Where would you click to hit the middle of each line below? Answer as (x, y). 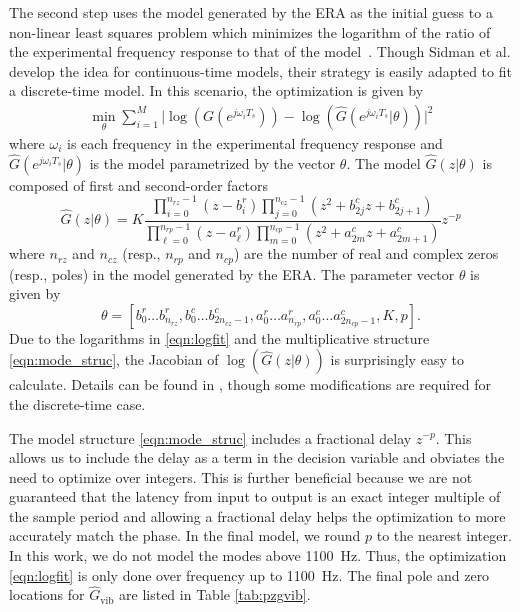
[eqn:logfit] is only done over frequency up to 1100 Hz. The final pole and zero (249, 574)
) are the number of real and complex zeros (366, 253)
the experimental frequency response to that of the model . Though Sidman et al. (260, 51)
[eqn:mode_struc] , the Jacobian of (114, 359)
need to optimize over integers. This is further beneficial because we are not (241, 476)
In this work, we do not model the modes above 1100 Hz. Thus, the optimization (258, 555)
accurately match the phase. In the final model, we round (185, 535)
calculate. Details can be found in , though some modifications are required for (250, 384)
